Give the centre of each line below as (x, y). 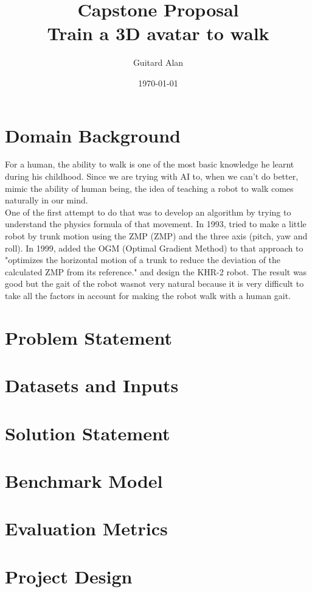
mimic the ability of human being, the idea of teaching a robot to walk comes (149, 188)
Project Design (69, 576)
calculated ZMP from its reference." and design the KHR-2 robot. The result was (156, 271)
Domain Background (93, 135)
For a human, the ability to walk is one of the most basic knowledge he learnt (150, 164)
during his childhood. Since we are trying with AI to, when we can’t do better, (152, 176)
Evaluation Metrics (86, 528)
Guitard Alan (158, 62)
